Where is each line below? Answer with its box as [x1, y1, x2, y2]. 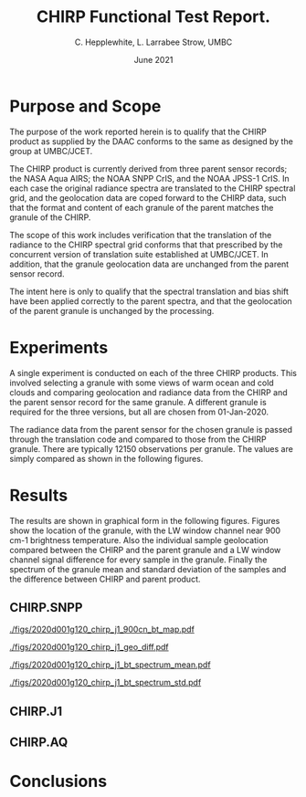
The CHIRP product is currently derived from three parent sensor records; [9, 163, 288, 174]
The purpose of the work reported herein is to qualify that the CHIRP [9, 126, 267, 137]
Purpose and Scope [9, 96, 162, 116]
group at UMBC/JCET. [9, 145, 93, 156]
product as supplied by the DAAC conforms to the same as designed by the [9, 135, 294, 147]
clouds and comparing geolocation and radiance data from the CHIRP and [9, 386, 288, 398]
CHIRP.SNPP [9, 600, 83, 615]
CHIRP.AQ [9, 735, 69, 750]
